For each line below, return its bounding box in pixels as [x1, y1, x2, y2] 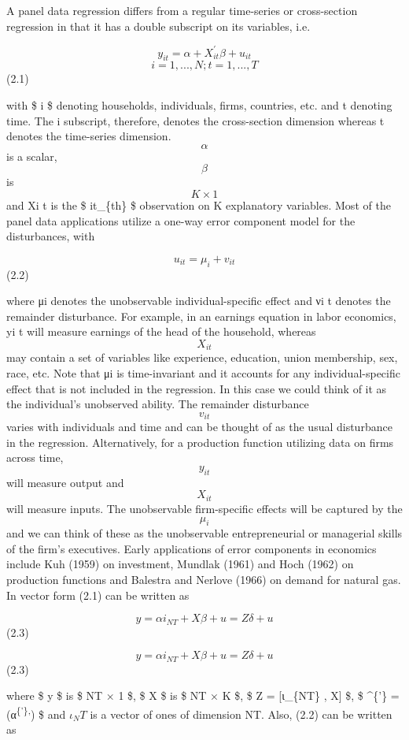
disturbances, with [6, 228, 95, 244]
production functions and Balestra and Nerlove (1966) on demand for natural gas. [6, 571, 401, 588]
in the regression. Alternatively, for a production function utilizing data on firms [6, 433, 394, 450]
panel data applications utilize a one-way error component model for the [6, 212, 356, 229]
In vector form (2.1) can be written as [6, 586, 190, 603]
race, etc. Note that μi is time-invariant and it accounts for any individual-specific [6, 365, 400, 381]
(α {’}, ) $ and [6, 703, 66, 722]
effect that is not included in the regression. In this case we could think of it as [6, 380, 387, 396]
